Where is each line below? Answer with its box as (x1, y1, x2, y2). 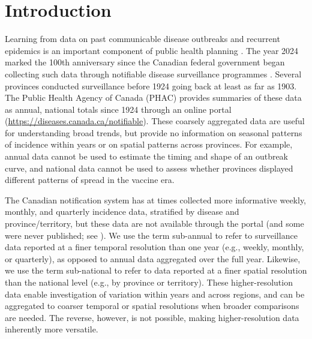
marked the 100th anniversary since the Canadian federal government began (5, 56, 285, 68)
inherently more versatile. (5, 323, 98, 335)
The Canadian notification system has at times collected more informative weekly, (5, 193, 307, 206)
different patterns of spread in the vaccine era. (5, 173, 175, 186)
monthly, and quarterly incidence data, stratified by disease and (5, 205, 239, 218)
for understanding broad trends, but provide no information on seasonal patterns (5, 126, 302, 139)
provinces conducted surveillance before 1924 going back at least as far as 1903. (5, 79, 297, 92)
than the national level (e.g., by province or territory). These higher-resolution (5, 276, 293, 288)
